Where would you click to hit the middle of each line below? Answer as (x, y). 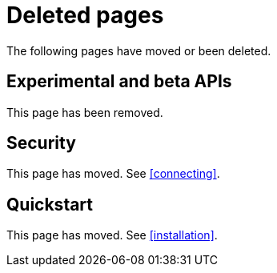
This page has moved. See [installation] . (112, 235)
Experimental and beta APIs (119, 82)
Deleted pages (85, 15)
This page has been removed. (85, 112)
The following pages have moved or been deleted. (139, 50)
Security (41, 143)
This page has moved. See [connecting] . (113, 174)
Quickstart (50, 204)
